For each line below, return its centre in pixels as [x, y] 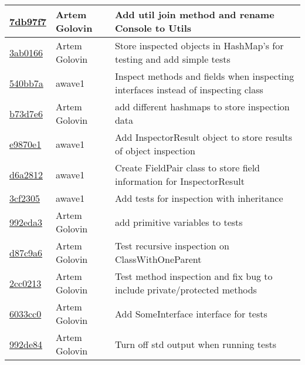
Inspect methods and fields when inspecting [204, 76]
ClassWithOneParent [158, 259]
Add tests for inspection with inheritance [199, 198]
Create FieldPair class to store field [187, 168]
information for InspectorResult [179, 181]
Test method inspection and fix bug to [194, 276]
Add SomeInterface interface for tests [191, 313]
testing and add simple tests [172, 59]
